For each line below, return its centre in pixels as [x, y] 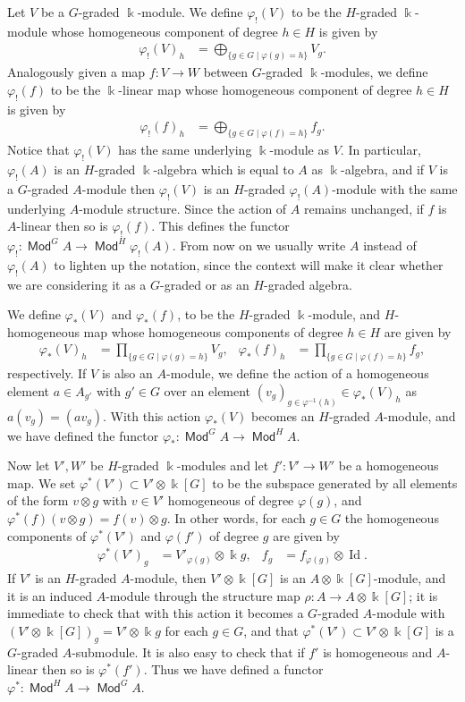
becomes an [283, 415]
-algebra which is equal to [224, 169]
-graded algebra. [308, 284]
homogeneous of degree [231, 500]
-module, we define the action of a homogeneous [297, 373]
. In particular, [380, 150]
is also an [127, 373]
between [226, 72]
